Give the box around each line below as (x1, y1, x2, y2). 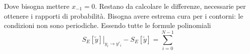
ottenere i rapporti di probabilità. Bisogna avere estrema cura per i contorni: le (4, 10, 244, 21)
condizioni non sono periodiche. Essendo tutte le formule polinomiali (4, 20, 211, 30)
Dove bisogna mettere (4, 1, 70, 11)
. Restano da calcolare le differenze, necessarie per (95, 1, 246, 11)
